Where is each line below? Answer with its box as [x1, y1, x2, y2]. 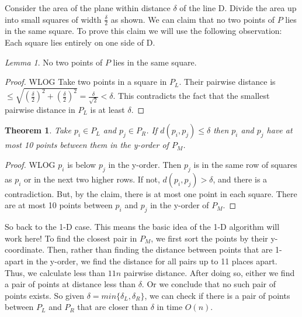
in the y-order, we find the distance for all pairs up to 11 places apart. [26, 254, 277, 267]
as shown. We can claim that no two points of [110, 13, 275, 25]
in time [157, 301, 183, 313]
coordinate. [5, 243, 45, 256]
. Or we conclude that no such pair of [141, 278, 276, 290]
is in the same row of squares [193, 158, 297, 170]
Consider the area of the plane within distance [5, 2, 171, 13]
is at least [90, 103, 125, 115]
